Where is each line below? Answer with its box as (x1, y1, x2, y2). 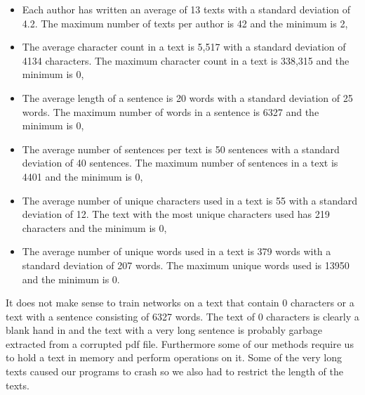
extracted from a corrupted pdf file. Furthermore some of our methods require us (6, 336, 354, 351)
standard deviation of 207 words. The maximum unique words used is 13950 (22, 257, 350, 272)
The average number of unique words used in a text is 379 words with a (22, 244, 331, 259)
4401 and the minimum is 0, (22, 169, 143, 183)
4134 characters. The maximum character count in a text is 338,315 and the (22, 53, 350, 67)
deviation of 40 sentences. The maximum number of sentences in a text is (22, 155, 338, 170)
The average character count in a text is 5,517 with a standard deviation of (22, 39, 346, 54)
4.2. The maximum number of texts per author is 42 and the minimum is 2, (22, 15, 348, 30)
